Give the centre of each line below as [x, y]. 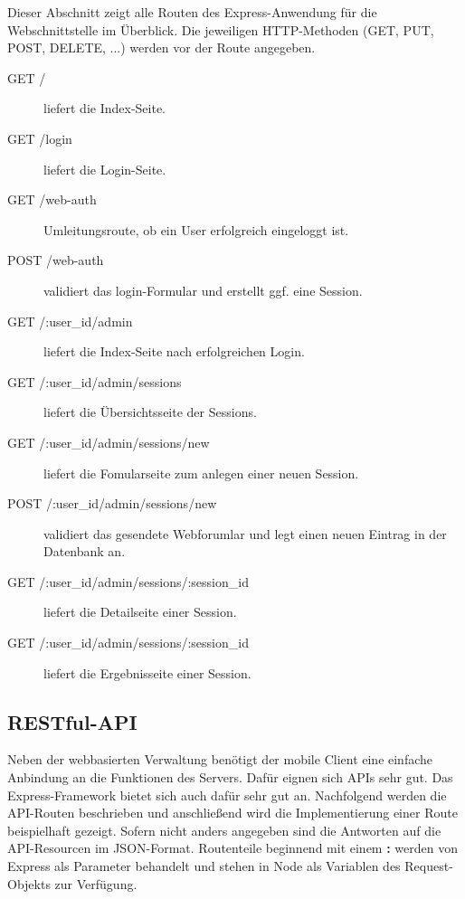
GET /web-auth [52, 199]
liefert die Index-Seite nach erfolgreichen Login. [174, 351]
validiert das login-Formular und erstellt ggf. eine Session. [203, 290]
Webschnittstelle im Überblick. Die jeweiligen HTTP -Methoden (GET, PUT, [221, 29]
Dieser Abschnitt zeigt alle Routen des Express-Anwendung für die [192, 12]
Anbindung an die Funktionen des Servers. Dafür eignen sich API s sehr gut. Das [230, 777]
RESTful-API [72, 721]
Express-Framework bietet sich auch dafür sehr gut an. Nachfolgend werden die [227, 795]
